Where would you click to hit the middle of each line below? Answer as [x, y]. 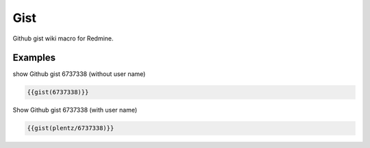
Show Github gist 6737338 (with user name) [75, 110]
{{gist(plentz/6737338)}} [71, 128]
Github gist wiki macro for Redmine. [63, 38]
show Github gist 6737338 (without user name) [79, 74]
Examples [34, 58]
